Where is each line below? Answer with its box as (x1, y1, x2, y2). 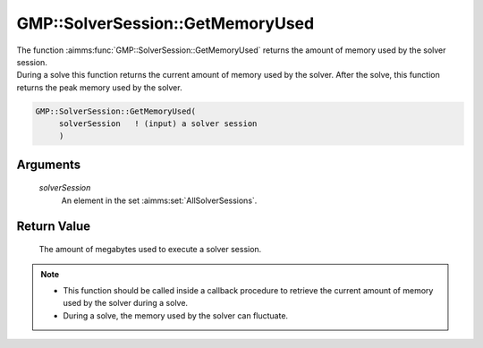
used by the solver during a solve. (63, 298, 188, 309)
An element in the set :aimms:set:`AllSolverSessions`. (61, 195, 258, 206)
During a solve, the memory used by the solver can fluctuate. (63, 310, 289, 321)
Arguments (16, 157, 81, 172)
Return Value (16, 218, 91, 233)
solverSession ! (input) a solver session (58, 119, 258, 129)
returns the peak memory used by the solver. (16, 81, 182, 93)
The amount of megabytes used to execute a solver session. (38, 244, 262, 255)
